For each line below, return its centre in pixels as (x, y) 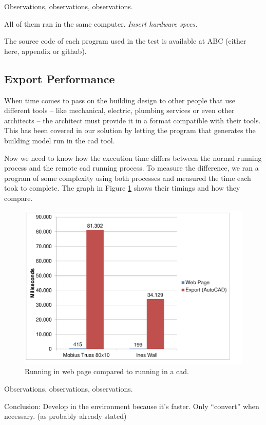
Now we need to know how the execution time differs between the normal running (133, 158)
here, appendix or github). (45, 51)
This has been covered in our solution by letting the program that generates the (130, 130)
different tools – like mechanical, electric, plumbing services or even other (119, 110)
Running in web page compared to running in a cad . (107, 371)
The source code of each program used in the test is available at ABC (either (125, 41)
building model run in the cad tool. (60, 140)
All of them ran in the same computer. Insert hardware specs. (101, 23)
